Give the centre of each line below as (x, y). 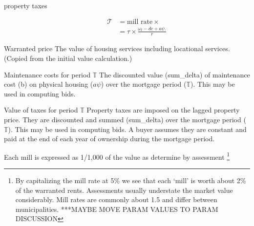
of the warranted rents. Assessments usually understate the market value (124, 190)
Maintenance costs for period (47, 74)
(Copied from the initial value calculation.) (68, 58)
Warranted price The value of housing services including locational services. (117, 48)
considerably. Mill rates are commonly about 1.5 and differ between (116, 199)
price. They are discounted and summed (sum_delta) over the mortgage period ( (125, 119)
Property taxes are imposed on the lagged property (163, 110)
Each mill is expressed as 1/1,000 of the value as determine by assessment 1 (117, 156)
